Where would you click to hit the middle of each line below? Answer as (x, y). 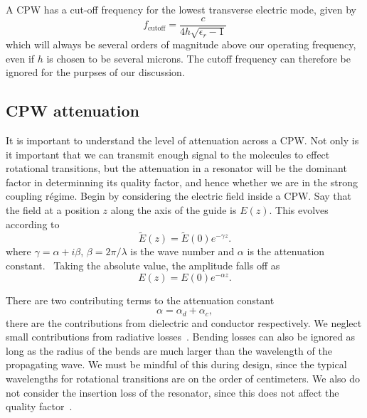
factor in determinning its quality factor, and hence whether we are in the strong (182, 182)
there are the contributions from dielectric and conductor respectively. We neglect (184, 322)
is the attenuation (286, 251)
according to (33, 224)
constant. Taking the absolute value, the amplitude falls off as (143, 265)
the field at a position (53, 210)
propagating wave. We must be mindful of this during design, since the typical (176, 364)
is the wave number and (182, 251)
